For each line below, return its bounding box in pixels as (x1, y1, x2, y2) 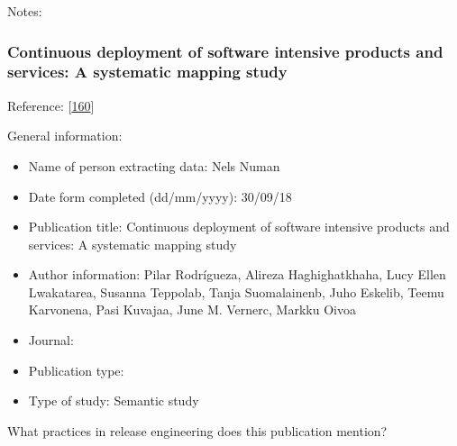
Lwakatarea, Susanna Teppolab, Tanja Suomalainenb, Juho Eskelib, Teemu (28, 282, 444, 301)
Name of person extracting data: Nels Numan (28, 156, 280, 175)
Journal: (28, 331, 74, 350)
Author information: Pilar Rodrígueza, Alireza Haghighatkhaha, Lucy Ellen (28, 265, 446, 284)
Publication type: (28, 360, 124, 379)
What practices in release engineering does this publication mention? (7, 421, 388, 440)
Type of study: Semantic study (28, 391, 199, 410)
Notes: (7, 2, 42, 20)
